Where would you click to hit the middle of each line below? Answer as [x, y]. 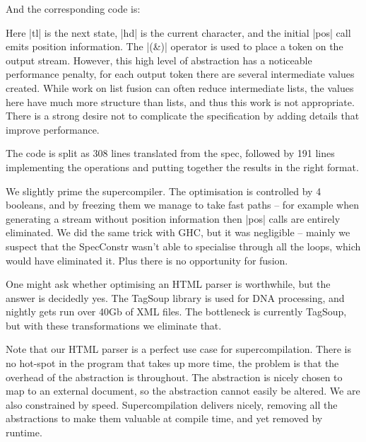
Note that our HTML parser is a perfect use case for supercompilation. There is [178, 349]
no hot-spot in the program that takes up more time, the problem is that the [172, 363]
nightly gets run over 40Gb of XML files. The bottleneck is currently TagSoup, [176, 312]
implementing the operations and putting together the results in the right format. [182, 167]
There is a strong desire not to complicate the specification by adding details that [183, 116]
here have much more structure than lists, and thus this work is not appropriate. [180, 101]
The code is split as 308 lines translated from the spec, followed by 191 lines [170, 153]
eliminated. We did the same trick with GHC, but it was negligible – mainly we [178, 232]
